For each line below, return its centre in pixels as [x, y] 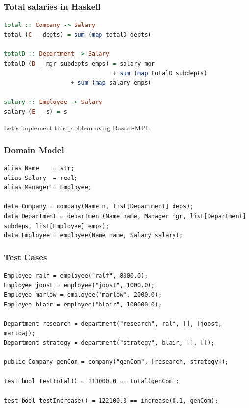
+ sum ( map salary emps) [111, 83]
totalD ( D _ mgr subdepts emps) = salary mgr [79, 64]
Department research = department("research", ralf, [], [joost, [113, 323]
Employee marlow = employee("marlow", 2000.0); [83, 295]
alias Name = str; [39, 168]
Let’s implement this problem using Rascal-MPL [77, 128]
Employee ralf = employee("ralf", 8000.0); [76, 275]
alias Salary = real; [41, 178]
